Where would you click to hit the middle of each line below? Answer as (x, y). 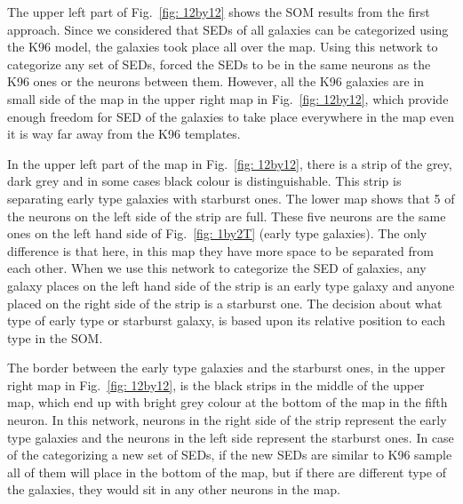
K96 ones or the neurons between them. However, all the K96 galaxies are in (216, 81)
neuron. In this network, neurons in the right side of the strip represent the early (227, 420)
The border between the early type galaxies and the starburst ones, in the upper (226, 368)
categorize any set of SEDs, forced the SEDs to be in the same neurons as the (219, 64)
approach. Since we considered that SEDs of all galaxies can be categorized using (228, 29)
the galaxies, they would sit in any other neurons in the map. (174, 489)
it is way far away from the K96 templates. (124, 134)
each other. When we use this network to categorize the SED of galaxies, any (217, 268)
